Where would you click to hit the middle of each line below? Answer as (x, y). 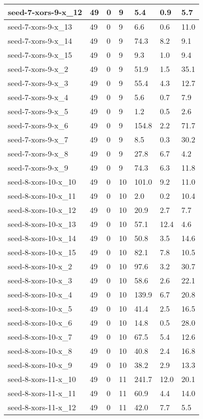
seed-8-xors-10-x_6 (40, 323)
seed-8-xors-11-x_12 (42, 407)
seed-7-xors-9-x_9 (38, 167)
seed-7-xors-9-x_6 (38, 125)
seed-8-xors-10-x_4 (40, 294)
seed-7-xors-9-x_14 (40, 41)
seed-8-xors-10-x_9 (40, 365)
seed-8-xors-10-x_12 (42, 210)
